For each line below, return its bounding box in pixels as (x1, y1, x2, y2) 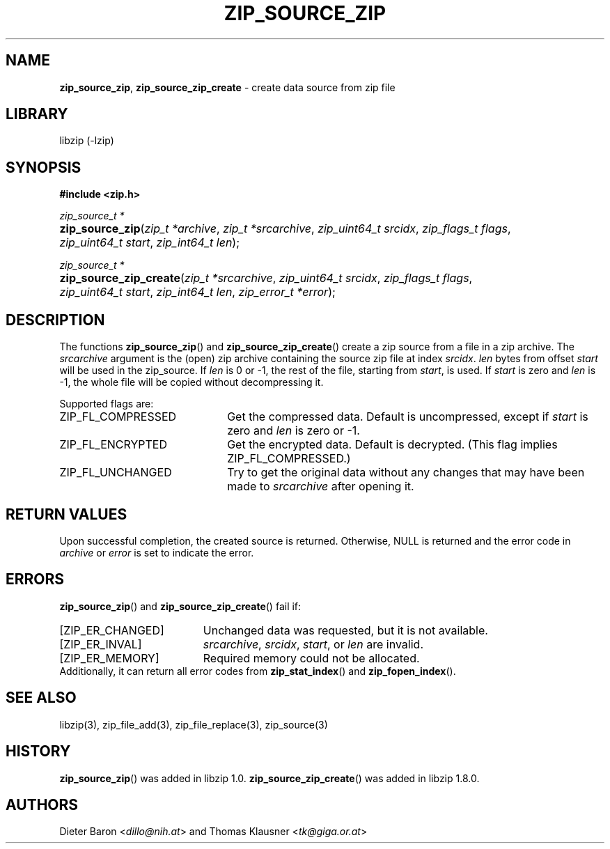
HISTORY (6, 742, 71, 761)
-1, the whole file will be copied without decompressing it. (59, 376, 324, 389)
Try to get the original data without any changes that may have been (227, 465, 585, 480)
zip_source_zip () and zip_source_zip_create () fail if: (59, 600, 302, 612)
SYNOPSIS (6, 158, 81, 176)
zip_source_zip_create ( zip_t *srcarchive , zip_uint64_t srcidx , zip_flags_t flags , (59, 271, 473, 286)
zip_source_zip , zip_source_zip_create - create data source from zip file (59, 81, 396, 93)
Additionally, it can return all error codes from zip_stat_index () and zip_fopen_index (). (59, 664, 456, 677)
